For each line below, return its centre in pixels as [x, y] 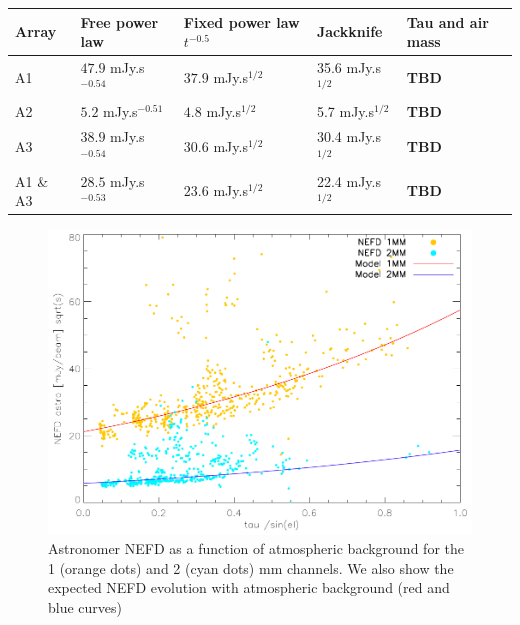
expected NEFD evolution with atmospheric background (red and [249, 587]
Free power [119, 21]
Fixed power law [241, 21]
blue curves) [85, 607]
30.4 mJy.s [349, 136]
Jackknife [349, 31]
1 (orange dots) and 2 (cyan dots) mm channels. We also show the [251, 567]
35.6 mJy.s [349, 66]
